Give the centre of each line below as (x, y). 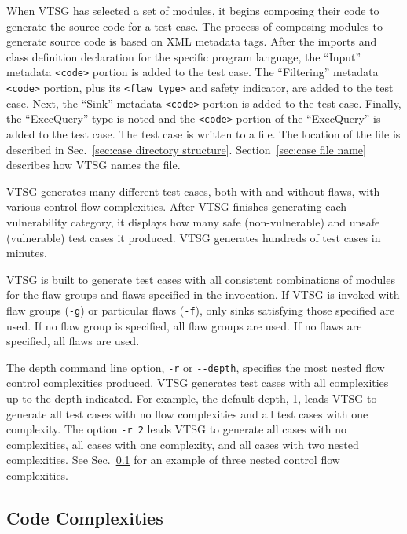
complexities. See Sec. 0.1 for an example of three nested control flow (173, 460)
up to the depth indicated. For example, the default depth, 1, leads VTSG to (192, 398)
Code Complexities (85, 518)
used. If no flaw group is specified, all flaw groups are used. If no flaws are (184, 325)
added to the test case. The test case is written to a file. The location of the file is (203, 134)
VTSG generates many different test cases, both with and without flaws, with (193, 191)
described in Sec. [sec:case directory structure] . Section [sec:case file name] (186, 149)
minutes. (27, 253)
